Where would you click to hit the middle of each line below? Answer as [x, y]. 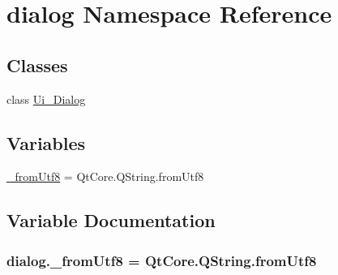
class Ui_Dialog [46, 99]
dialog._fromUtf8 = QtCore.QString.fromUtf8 [162, 260]
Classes [37, 64]
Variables [46, 142]
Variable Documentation [111, 220]
